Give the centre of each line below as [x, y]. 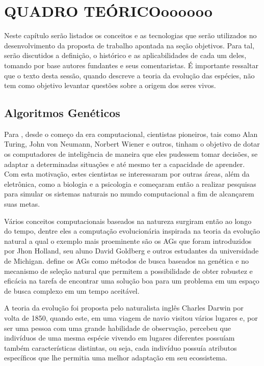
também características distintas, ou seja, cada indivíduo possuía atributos [121, 347]
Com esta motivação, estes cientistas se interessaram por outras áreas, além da [127, 174]
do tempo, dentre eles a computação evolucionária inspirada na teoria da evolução [132, 231]
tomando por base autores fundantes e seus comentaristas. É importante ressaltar [131, 65]
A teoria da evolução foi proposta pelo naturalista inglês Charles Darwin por [124, 308]
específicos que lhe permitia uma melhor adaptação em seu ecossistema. [116, 358]
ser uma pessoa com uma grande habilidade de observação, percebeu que [117, 328]
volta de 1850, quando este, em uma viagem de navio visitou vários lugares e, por [131, 317]
